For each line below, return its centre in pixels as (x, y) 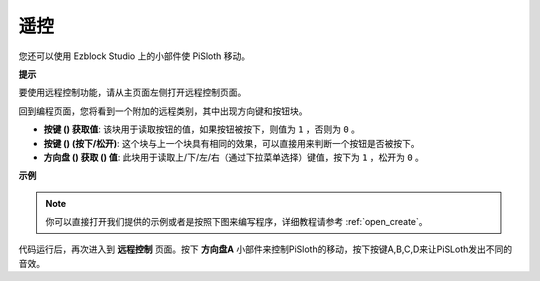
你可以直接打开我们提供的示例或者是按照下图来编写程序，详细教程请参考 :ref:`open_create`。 (237, 222)
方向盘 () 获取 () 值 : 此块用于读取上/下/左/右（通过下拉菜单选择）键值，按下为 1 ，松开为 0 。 (234, 157)
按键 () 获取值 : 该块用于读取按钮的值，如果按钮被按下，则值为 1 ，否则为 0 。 (201, 129)
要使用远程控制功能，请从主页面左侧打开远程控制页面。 (132, 92)
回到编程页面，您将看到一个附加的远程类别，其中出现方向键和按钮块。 (163, 111)
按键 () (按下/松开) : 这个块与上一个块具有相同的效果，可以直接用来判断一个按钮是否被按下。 (231, 143)
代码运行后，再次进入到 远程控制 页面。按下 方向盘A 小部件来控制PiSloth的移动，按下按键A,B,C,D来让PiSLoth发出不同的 (265, 249)
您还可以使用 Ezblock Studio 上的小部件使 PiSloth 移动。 (134, 56)
